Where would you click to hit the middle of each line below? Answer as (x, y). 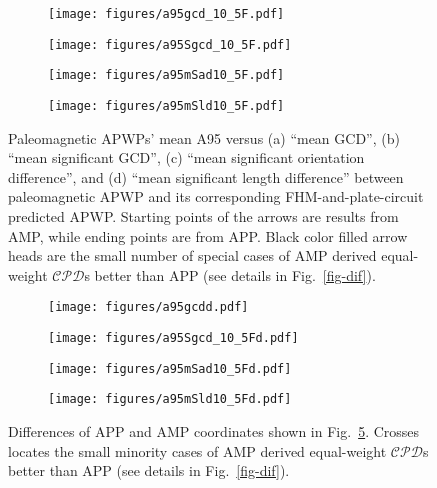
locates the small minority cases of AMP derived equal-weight (197, 450)
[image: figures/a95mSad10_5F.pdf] (166, 75)
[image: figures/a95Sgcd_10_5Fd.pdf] (173, 338)
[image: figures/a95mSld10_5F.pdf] (166, 105)
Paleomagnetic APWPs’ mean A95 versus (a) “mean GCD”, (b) (204, 137)
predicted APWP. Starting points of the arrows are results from (203, 216)
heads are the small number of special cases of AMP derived (192, 255)
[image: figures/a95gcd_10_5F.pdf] (166, 14)
